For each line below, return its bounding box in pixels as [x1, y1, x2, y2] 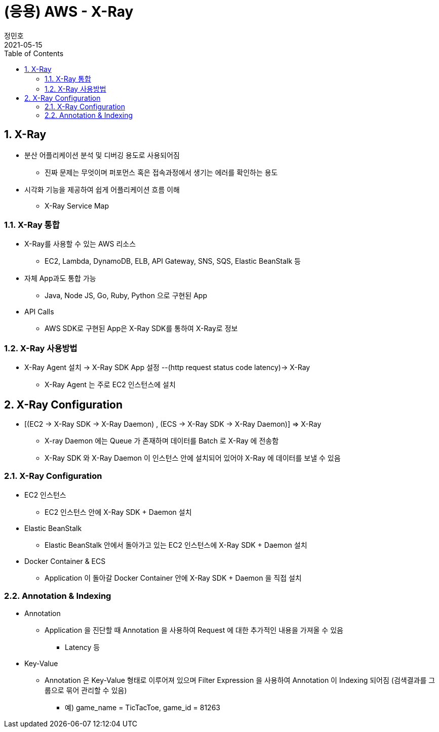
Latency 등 [65, 643, 100, 652]
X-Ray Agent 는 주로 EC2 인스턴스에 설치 [45, 380, 176, 389]
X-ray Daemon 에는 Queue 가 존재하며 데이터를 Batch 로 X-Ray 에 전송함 [45, 436, 279, 445]
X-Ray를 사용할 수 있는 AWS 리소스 [24, 239, 136, 249]
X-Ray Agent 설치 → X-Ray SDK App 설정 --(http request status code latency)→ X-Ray [24, 363, 310, 372]
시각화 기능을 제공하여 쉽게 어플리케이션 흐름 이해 [24, 185, 180, 194]
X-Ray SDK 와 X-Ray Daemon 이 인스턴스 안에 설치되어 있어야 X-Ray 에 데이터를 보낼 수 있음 [45, 453, 341, 462]
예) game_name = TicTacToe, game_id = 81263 [65, 703, 220, 712]
